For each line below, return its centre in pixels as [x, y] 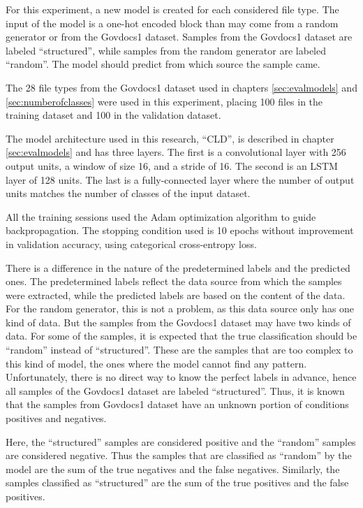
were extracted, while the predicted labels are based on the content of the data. [176, 295]
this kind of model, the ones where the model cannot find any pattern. [156, 363]
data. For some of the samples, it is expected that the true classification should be [181, 336]
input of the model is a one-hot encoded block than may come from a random [172, 23]
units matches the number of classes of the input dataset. [128, 193]
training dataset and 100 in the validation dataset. [113, 115]
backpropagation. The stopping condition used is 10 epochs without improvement [180, 230]
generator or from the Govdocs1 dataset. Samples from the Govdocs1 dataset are [179, 37]
